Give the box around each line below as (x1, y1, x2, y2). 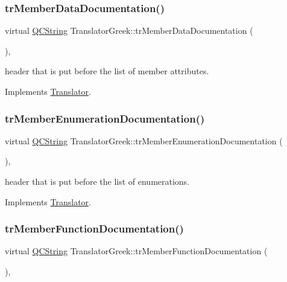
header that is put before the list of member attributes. (5, 65, 209, 77)
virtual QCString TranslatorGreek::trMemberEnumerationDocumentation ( (5, 134, 283, 147)
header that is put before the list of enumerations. (5, 175, 190, 187)
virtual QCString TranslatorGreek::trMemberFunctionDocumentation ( (5, 245, 268, 257)
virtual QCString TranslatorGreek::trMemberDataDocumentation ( (5, 24, 253, 37)
